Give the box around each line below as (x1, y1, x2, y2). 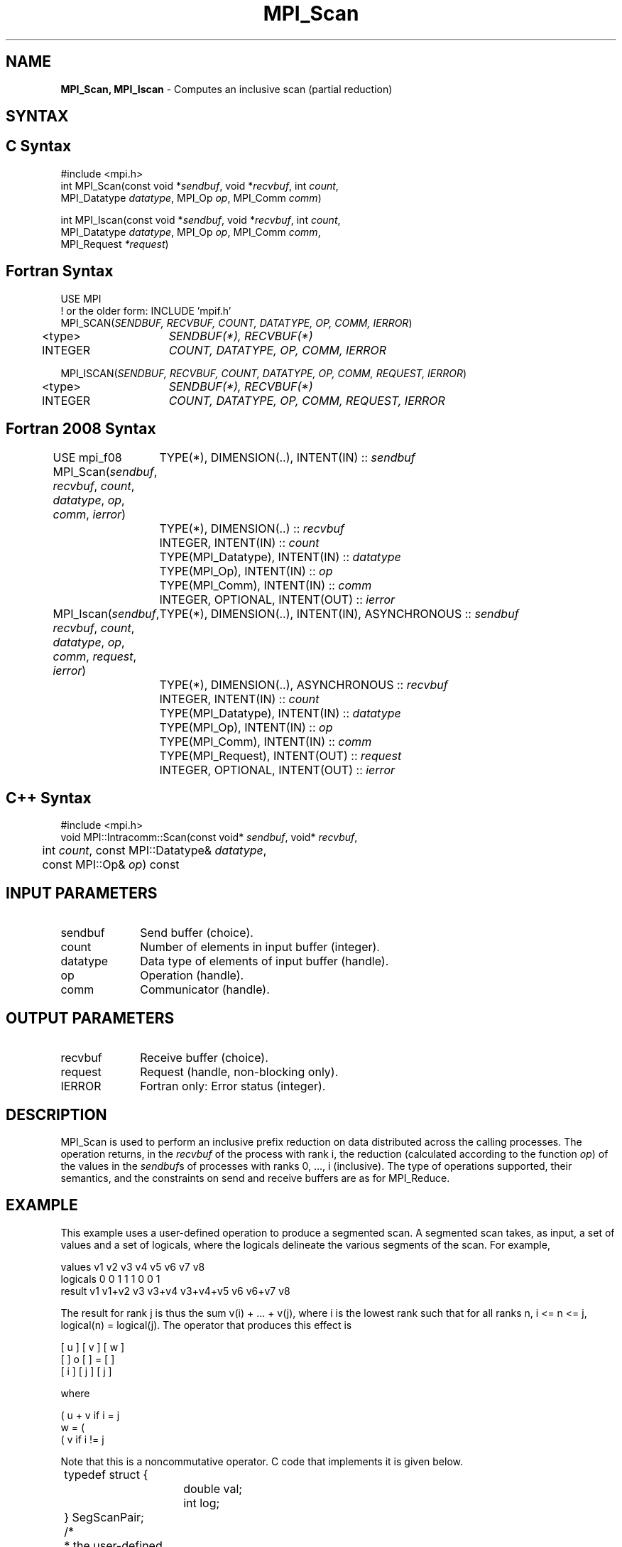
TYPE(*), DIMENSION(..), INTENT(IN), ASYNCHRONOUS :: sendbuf (159, 606, 519, 621)
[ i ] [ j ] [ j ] (60, 1364, 112, 1377)
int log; (183, 1495, 220, 1510)
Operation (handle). (140, 968, 244, 983)
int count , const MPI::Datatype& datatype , (42, 843, 267, 858)
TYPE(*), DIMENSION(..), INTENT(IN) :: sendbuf (159, 450, 415, 465)
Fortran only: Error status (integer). (140, 1079, 326, 1094)
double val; (183, 1481, 243, 1496)
